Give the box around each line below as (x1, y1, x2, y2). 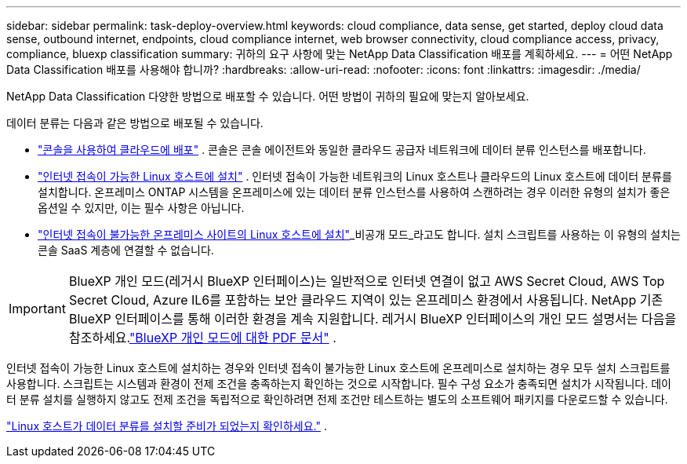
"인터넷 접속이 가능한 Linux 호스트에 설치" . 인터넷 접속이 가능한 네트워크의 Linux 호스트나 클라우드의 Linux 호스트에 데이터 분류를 (38, 170, 672, 183)
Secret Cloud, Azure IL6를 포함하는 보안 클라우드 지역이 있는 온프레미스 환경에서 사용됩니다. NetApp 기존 (68, 292, 663, 308)
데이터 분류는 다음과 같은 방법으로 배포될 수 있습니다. (6, 116, 264, 130)
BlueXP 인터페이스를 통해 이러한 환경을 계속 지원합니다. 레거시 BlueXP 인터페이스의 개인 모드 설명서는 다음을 (68, 311, 677, 327)
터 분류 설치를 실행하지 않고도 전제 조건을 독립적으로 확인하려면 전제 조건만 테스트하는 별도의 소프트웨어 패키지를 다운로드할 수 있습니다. (6, 393, 668, 406)
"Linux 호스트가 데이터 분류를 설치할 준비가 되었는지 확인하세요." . (6, 419, 327, 433)
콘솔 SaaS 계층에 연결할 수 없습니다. (38, 243, 214, 257)
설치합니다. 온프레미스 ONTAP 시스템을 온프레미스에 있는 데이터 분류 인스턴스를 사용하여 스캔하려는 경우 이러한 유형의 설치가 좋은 (38, 185, 671, 199)
